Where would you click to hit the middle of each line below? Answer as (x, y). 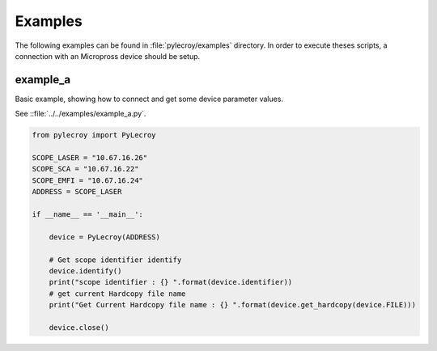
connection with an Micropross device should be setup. (108, 56)
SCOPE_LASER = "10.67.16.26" (90, 158)
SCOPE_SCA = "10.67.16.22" (85, 169)
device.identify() (85, 271)
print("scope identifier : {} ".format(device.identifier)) (171, 282)
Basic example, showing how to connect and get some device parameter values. (149, 99)
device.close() (79, 327)
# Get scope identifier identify (115, 260)
